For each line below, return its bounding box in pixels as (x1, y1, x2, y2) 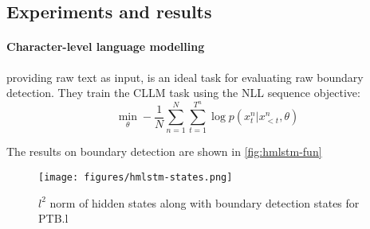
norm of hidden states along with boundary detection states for (49, 194, 360, 211)
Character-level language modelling (6, 38, 205, 55)
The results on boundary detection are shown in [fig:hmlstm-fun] (6, 143, 322, 160)
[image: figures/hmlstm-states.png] (38, 172, 233, 184)
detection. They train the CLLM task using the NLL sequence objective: (6, 84, 360, 101)
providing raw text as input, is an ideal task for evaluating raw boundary (6, 68, 364, 85)
